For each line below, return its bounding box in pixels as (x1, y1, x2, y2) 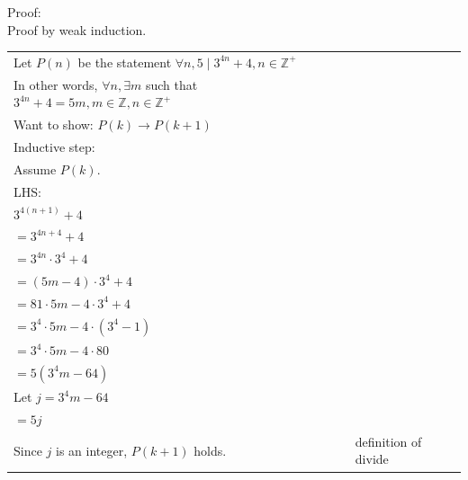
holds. (193, 440, 227, 459)
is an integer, (56, 440, 128, 459)
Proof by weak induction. (7, 20, 147, 39)
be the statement (77, 52, 172, 71)
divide (355, 449, 389, 468)
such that (145, 75, 198, 93)
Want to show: (13, 115, 94, 134)
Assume (13, 159, 57, 178)
